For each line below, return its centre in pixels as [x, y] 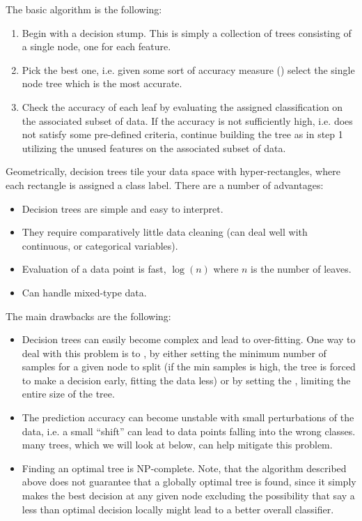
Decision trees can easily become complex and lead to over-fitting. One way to [189, 339]
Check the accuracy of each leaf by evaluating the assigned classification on [182, 106]
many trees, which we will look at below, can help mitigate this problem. [177, 445]
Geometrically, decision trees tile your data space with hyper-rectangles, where [173, 171]
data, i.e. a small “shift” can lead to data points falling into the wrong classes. [189, 431]
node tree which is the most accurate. [102, 83]
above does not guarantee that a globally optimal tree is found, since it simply [189, 482]
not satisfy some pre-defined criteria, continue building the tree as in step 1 [182, 134]
